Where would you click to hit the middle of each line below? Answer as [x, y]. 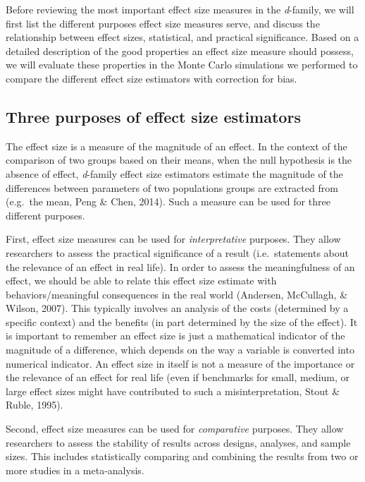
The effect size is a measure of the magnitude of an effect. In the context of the [177, 146]
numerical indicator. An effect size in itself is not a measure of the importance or [180, 363]
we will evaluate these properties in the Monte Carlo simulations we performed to [182, 65]
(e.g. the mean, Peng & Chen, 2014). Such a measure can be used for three [168, 201]
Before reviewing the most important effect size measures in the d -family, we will [180, 9]
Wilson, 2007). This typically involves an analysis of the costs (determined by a [177, 308]
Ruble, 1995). [35, 405]
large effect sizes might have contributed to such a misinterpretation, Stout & [173, 391]
